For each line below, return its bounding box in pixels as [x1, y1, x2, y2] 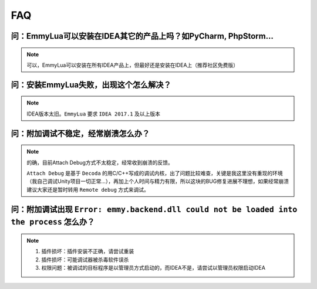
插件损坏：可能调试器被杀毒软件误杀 [41, 256, 129, 263]
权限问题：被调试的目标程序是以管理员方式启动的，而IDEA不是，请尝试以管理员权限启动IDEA [41, 264, 265, 271]
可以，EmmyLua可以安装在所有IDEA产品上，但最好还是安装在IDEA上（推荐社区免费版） [26, 62, 239, 69]
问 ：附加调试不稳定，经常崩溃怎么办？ [11, 128, 150, 138]
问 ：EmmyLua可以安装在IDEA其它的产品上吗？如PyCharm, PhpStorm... [11, 31, 274, 41]
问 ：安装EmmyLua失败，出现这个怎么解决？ [11, 80, 171, 90]
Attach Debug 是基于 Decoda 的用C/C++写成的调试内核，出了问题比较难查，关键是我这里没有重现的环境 [26, 169, 283, 176]
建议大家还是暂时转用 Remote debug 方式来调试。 [26, 186, 150, 193]
